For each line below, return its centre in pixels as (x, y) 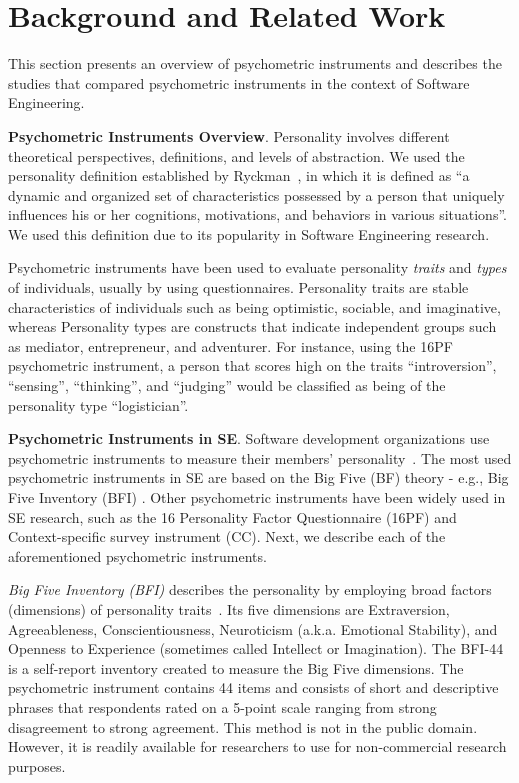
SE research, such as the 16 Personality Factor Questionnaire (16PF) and (232, 516)
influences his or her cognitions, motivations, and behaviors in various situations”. (257, 214)
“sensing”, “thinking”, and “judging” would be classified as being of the (227, 385)
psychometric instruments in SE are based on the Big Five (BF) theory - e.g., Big (258, 477)
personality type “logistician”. (98, 404)
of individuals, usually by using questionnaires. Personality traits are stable (238, 287)
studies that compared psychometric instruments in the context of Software (239, 82)
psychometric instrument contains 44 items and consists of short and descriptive (253, 687)
